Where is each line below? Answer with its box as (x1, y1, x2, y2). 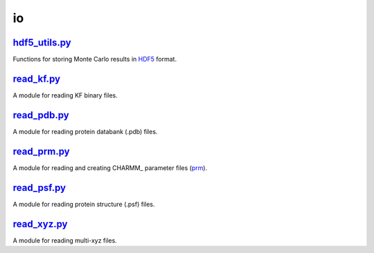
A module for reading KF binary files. (12, 91, 118, 100)
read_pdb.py (12, 109, 69, 121)
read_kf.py (12, 73, 61, 84)
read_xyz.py (12, 218, 68, 229)
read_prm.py (12, 145, 70, 157)
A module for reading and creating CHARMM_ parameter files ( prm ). (12, 163, 208, 172)
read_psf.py (12, 182, 66, 194)
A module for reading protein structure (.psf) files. (12, 200, 155, 208)
